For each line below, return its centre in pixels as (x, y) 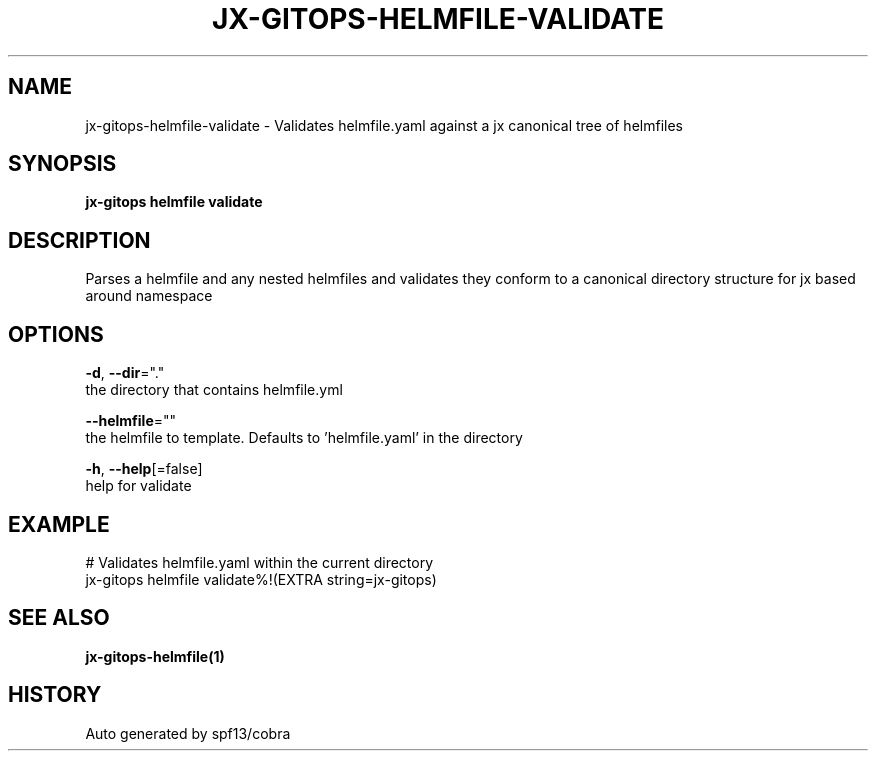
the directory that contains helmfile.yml (214, 390)
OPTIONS (56, 334)
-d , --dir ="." (125, 373)
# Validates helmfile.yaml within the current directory (259, 562)
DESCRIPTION (79, 240)
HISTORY (55, 695)
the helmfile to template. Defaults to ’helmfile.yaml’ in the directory (304, 438)
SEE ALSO (59, 618)
